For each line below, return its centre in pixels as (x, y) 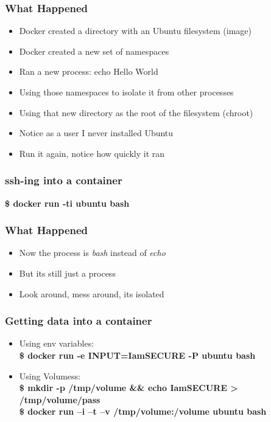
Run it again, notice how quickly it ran (92, 153)
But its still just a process (67, 273)
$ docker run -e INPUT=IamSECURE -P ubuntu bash (137, 355)
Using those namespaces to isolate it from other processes (126, 92)
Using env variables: (57, 343)
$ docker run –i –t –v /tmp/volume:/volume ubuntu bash (143, 411)
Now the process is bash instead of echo (92, 253)
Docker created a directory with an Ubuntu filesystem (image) (135, 31)
